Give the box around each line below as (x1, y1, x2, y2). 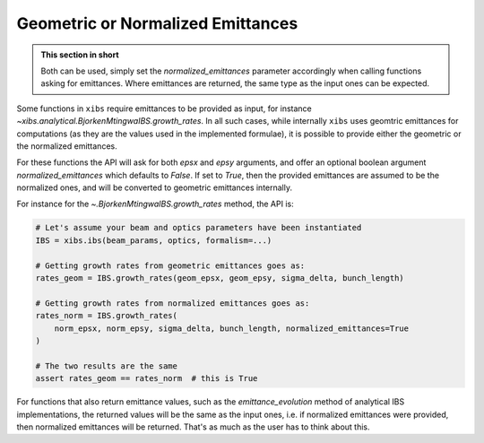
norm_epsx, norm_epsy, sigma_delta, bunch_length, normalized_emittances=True (54, 323, 410, 334)
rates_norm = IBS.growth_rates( (35, 310, 178, 321)
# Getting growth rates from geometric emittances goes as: (35, 260, 306, 271)
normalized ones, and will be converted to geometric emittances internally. (16, 182, 293, 193)
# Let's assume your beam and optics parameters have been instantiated (35, 222, 362, 233)
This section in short (40, 49, 120, 60)
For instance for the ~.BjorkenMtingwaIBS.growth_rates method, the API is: (16, 198, 295, 210)
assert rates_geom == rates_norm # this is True (35, 373, 258, 384)
